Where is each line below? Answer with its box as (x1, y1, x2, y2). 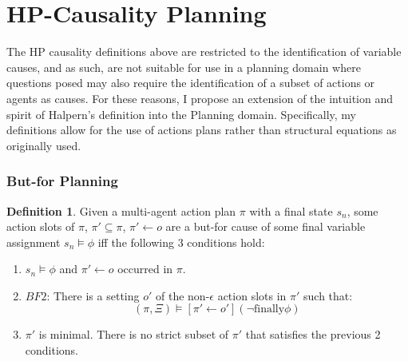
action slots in (217, 287, 287, 303)
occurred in (117, 260, 173, 277)
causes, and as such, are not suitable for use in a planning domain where (6, 58, 361, 75)
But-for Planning (6, 171, 118, 191)
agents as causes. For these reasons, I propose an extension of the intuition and (6, 89, 393, 106)
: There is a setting (46, 287, 140, 303)
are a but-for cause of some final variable (165, 218, 366, 235)
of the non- (156, 287, 210, 303)
